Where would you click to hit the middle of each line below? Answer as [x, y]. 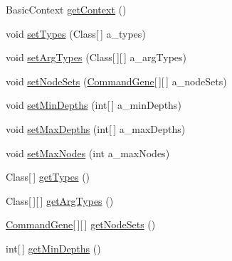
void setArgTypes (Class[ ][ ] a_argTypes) [96, 57]
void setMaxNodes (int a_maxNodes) [88, 153]
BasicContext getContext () [66, 9]
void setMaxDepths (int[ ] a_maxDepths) [96, 128]
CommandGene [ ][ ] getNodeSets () [81, 224]
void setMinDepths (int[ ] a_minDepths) [94, 105]
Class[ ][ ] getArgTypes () [60, 200]
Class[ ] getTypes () [48, 177]
